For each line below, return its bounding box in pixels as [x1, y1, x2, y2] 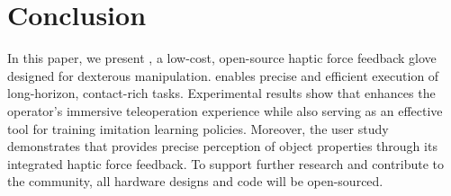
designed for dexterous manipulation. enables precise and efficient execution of [7, 66, 439, 85]
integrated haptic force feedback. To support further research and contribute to [7, 154, 445, 173]
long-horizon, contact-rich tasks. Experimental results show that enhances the [7, 84, 436, 102]
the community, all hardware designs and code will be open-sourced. [7, 172, 383, 191]
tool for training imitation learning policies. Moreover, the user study [7, 119, 389, 138]
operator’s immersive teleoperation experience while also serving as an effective [7, 101, 443, 120]
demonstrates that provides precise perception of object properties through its [7, 137, 437, 156]
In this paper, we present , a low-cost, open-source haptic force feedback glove [7, 49, 437, 67]
